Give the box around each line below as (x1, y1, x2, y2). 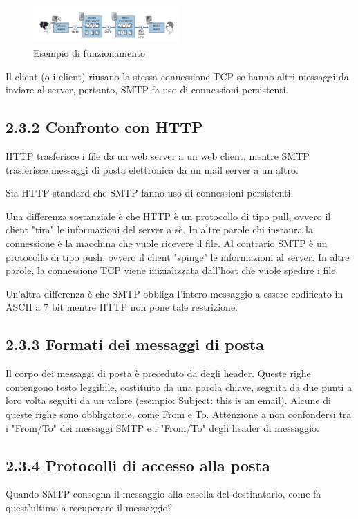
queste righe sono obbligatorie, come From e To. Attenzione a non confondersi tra (6, 406, 352, 421)
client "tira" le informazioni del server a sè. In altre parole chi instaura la (6, 222, 313, 237)
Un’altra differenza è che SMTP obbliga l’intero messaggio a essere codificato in (6, 286, 343, 300)
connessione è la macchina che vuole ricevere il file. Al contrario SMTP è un (6, 235, 328, 250)
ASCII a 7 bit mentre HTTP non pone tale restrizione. (6, 300, 238, 314)
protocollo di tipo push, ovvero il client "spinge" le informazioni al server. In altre (6, 249, 350, 264)
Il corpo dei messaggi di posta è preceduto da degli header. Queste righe (6, 366, 311, 381)
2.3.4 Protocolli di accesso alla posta (6, 454, 270, 475)
